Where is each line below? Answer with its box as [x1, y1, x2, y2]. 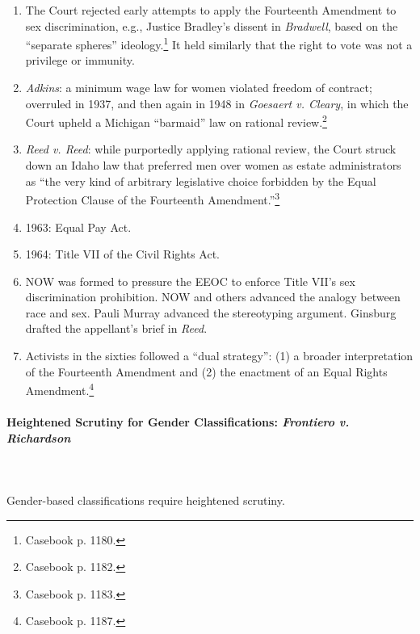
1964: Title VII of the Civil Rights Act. [25, 246, 220, 262]
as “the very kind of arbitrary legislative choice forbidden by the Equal [25, 172, 376, 189]
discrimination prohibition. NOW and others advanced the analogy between [25, 288, 401, 305]
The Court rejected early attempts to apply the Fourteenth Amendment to [25, 2, 397, 18]
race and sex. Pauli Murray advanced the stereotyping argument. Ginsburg [25, 304, 397, 321]
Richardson [6, 429, 71, 446]
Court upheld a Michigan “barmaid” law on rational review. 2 [25, 111, 327, 130]
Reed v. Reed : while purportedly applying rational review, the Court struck [25, 141, 397, 157]
